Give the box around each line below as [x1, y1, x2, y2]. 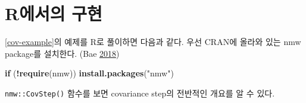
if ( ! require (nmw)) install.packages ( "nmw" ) [5, 67, 174, 79]
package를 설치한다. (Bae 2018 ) [5, 47, 120, 59]
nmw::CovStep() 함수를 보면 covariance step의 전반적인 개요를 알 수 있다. [5, 86, 275, 99]
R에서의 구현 [5, 1, 102, 25]
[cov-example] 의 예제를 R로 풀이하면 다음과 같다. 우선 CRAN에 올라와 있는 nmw [5, 36, 301, 48]
